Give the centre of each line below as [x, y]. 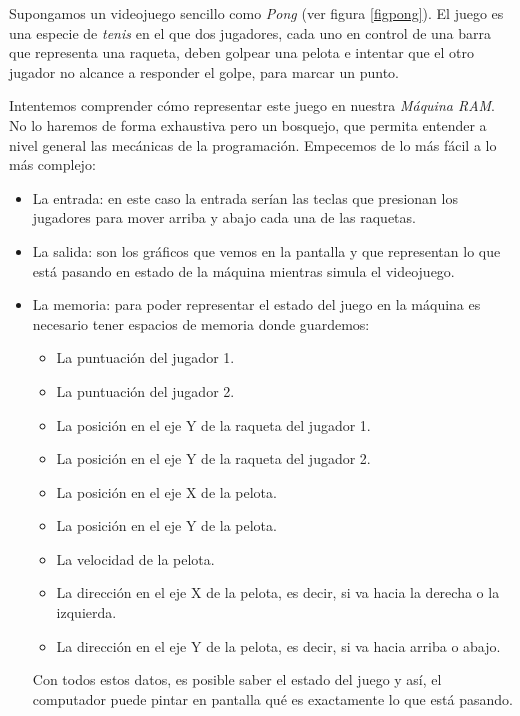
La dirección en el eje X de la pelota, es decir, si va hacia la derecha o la [278, 592]
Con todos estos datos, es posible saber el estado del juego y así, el [237, 679]
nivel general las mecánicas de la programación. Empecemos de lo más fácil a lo [253, 144]
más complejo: [52, 164]
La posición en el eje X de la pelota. [166, 491]
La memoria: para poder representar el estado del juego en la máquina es [256, 304]
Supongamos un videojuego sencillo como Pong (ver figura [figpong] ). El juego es [256, 13]
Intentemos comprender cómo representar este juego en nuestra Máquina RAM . [252, 105]
